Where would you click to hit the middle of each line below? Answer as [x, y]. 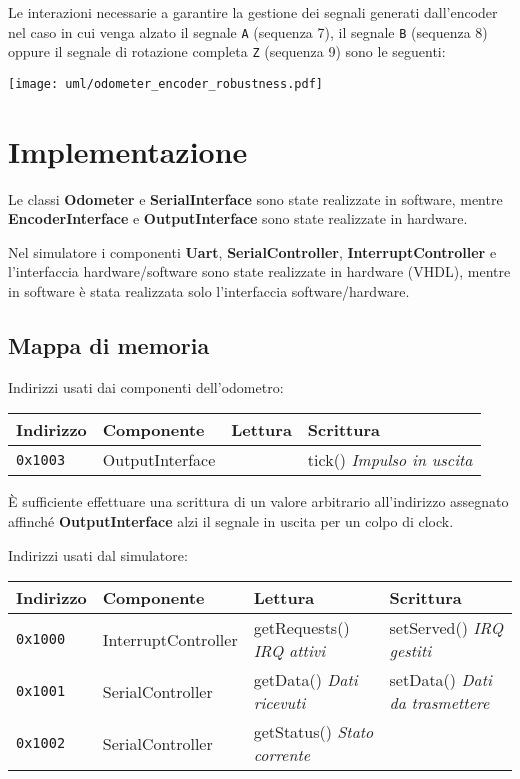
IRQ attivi [289, 651]
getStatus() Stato [313, 732]
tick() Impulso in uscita [390, 460]
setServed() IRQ [446, 628]
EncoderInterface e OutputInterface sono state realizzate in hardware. [238, 218]
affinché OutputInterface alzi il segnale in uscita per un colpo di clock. [231, 521]
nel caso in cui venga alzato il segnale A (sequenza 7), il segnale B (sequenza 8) [248, 31]
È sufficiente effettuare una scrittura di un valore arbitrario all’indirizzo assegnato [258, 501]
